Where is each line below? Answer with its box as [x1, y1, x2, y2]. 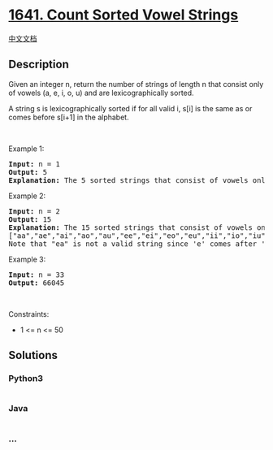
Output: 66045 [8, 278, 65, 288]
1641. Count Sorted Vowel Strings [8, 6, 239, 24]
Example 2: [8, 191, 46, 201]
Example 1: [8, 144, 45, 154]
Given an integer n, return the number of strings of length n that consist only [8, 79, 264, 89]
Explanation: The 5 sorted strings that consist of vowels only [8, 175, 271, 184]
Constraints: [8, 309, 50, 318]
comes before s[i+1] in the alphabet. [8, 112, 129, 122]
